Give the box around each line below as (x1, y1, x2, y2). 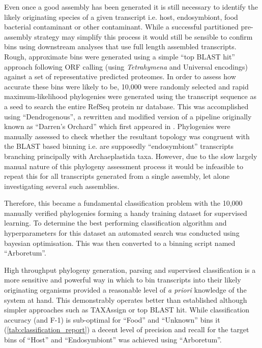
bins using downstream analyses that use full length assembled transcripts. (4, 41, 237, 52)
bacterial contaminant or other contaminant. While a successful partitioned (4, 21, 239, 32)
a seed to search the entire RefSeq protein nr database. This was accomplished (4, 101, 249, 111)
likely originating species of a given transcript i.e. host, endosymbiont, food (4, 11, 238, 22)
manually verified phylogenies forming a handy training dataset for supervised (4, 207, 247, 218)
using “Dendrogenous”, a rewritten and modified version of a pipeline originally (4, 111, 252, 121)
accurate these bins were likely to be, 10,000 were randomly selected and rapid (4, 81, 249, 91)
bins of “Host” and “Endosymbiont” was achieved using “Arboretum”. (4, 334, 222, 344)
